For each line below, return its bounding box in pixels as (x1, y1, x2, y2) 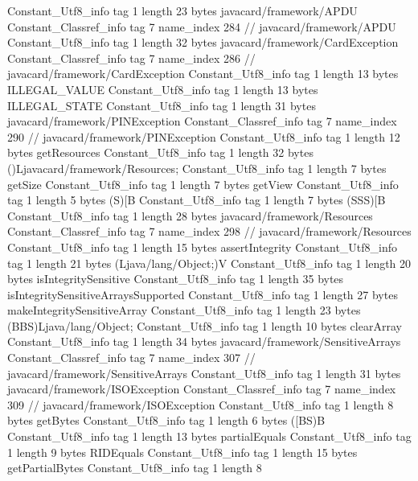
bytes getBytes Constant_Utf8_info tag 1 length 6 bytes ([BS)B (7, 412, 326, 429)
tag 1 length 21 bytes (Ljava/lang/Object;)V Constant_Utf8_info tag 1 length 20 (7, 254, 412, 271)
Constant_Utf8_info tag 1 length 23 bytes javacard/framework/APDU (7, 2, 358, 18)
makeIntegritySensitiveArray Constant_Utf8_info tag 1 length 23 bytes (7, 302, 361, 319)
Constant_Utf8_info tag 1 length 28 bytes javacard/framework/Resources (7, 207, 373, 224)
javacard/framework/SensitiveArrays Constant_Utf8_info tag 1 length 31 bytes (7, 364, 401, 381)
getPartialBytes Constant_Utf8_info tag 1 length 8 (7, 459, 262, 476)
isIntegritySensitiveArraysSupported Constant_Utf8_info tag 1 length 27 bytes (7, 286, 398, 302)
